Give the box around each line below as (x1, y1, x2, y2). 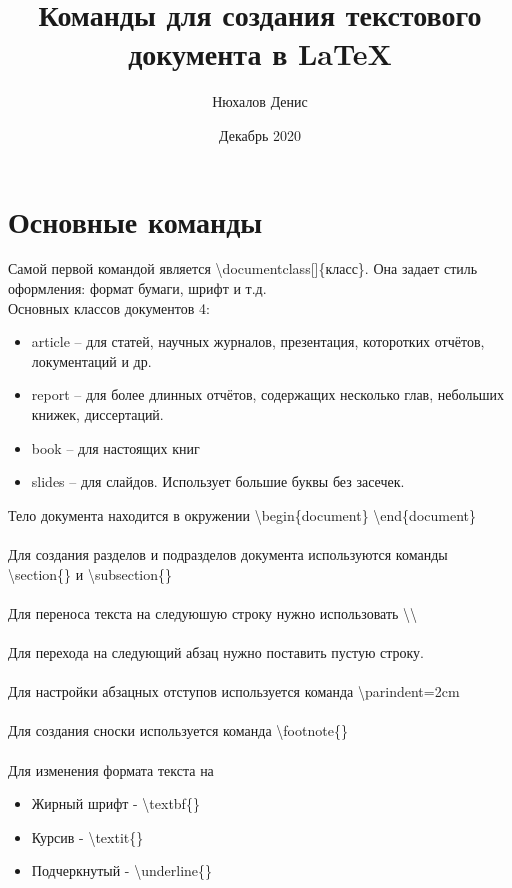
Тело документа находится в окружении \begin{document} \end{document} (8, 504, 476, 525)
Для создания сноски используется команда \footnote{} (8, 720, 348, 741)
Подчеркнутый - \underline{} (31, 860, 213, 881)
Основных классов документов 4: (8, 297, 210, 318)
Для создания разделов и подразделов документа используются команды (8, 543, 448, 564)
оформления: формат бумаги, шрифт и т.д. (8, 278, 267, 299)
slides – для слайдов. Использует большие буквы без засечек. (31, 471, 405, 492)
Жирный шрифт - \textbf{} (31, 793, 200, 814)
